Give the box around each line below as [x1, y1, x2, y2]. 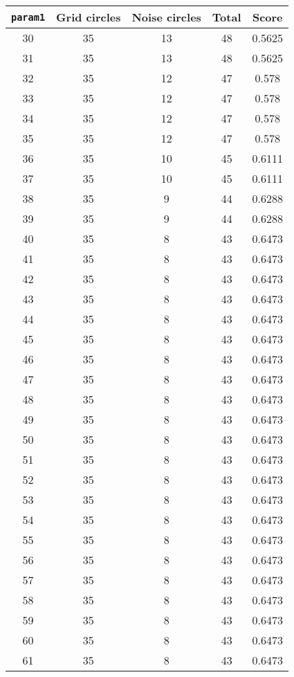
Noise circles [131, 9, 201, 25]
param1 [11, 11, 46, 23]
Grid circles [56, 9, 121, 25]
